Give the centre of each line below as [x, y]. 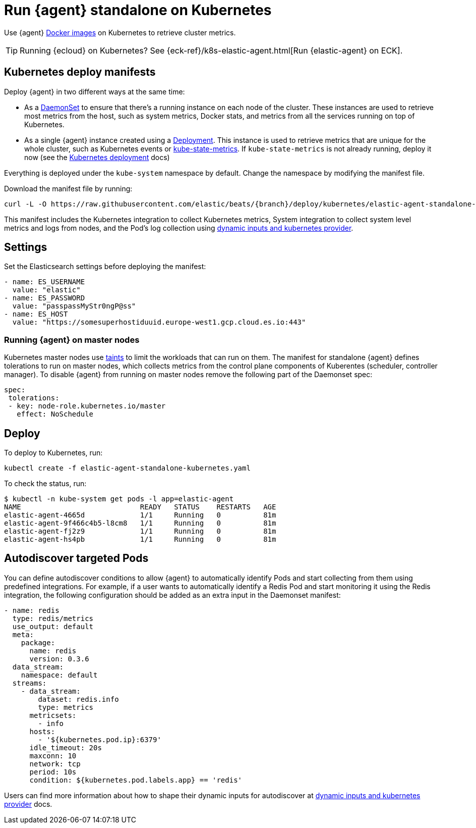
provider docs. [28, 804]
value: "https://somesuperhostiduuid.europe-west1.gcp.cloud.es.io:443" [159, 322]
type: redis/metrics [53, 618]
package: [38, 642]
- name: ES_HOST [36, 314]
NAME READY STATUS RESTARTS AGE [140, 507]
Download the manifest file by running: [68, 188]
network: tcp [55, 764]
